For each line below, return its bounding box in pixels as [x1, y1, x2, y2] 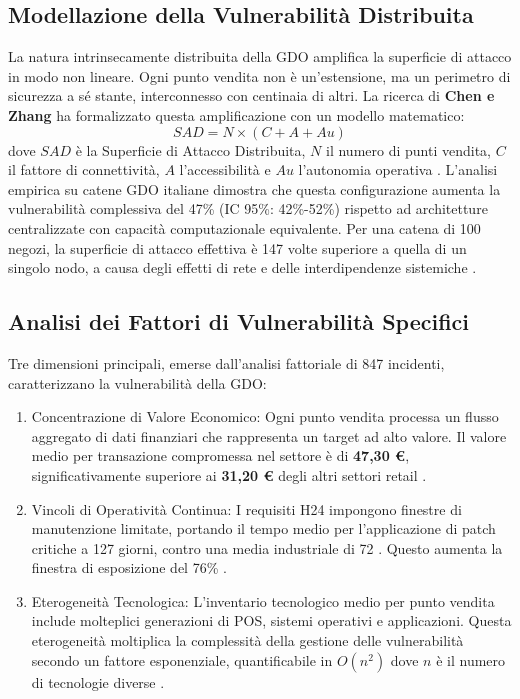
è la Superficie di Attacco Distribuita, [75, 139, 306, 160]
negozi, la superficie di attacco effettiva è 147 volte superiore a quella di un [8, 237, 467, 258]
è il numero [436, 649, 506, 670]
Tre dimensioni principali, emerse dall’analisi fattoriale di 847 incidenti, [8, 352, 445, 373]
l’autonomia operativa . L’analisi [298, 159, 498, 180]
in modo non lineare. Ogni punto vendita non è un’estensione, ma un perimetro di [8, 65, 511, 86]
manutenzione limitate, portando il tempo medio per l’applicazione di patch [31, 518, 496, 539]
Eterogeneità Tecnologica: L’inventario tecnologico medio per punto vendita [31, 590, 495, 611]
